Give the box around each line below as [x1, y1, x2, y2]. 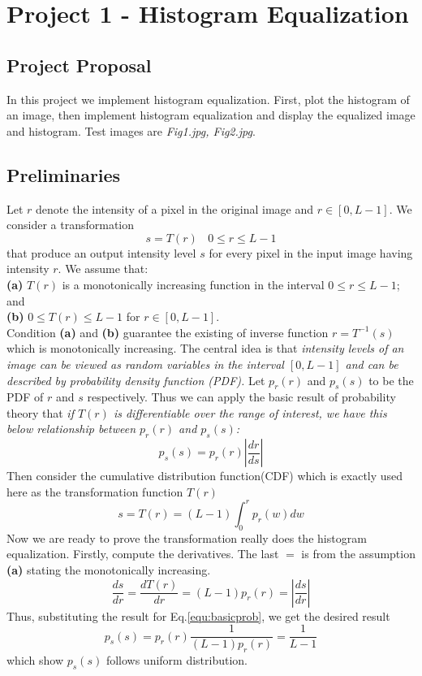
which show [6, 652, 64, 668]
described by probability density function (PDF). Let [6, 371, 265, 388]
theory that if [6, 404, 74, 421]
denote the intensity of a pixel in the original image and [36, 200, 314, 217]
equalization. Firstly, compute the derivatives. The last [6, 545, 279, 562]
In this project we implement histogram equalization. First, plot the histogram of [6, 90, 410, 107]
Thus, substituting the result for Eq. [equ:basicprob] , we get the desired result [6, 607, 390, 624]
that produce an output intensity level [6, 244, 196, 261]
